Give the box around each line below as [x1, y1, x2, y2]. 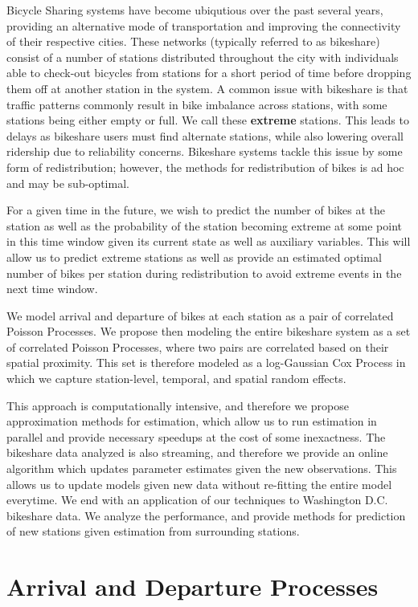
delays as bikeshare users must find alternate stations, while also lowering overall [6, 127, 404, 144]
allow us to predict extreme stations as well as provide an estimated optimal [6, 248, 382, 265]
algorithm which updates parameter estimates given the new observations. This [6, 460, 397, 477]
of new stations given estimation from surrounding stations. [6, 523, 300, 540]
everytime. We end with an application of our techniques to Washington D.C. [6, 491, 388, 508]
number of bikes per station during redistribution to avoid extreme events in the [6, 264, 402, 281]
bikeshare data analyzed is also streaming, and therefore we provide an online [6, 444, 388, 461]
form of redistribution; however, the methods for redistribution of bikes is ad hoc [6, 158, 404, 175]
